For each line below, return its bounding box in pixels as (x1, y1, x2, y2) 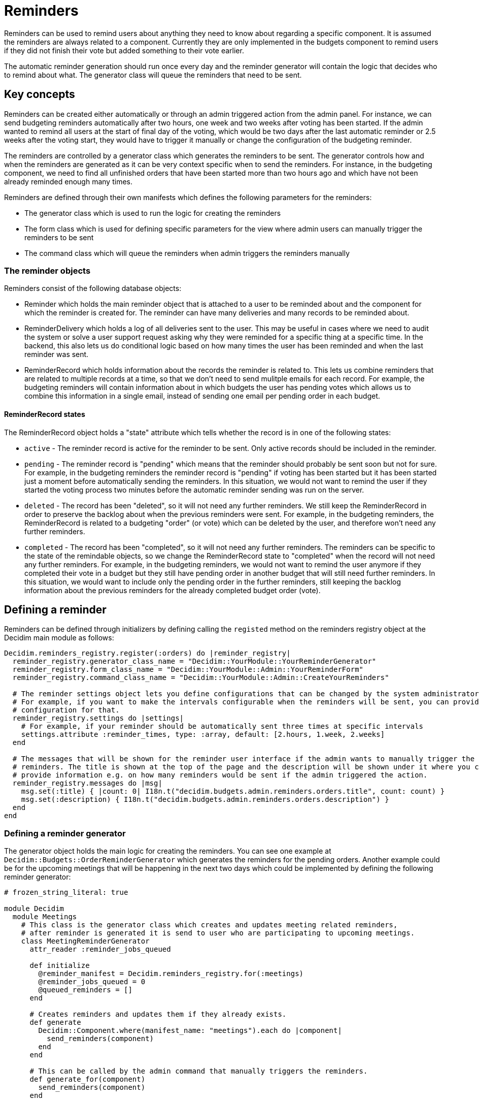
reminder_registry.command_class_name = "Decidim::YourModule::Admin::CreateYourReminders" (12, 673, 389, 682)
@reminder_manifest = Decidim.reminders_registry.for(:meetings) (38, 969, 304, 978)
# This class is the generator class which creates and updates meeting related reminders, (21, 921, 398, 929)
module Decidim (4, 904, 64, 913)
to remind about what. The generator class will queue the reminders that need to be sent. (4, 70, 302, 79)
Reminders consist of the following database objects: (4, 284, 182, 293)
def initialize (29, 961, 90, 970)
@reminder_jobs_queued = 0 (38, 978, 146, 986)
